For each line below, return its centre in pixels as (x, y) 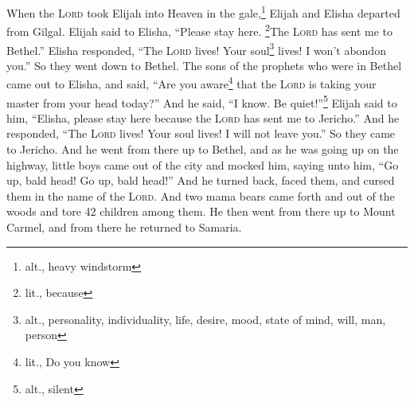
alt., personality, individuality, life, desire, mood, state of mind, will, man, (205, 319)
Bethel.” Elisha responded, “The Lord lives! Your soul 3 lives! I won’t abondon (196, 49)
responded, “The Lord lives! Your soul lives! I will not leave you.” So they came (201, 133)
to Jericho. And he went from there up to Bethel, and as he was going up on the (203, 149)
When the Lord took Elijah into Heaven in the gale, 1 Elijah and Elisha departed (203, 12)
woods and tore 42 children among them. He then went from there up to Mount (201, 211)
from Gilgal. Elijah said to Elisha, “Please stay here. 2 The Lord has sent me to (200, 30)
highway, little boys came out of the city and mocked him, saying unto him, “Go (203, 164)
